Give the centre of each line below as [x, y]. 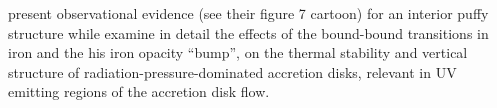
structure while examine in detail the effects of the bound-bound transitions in [248, 32]
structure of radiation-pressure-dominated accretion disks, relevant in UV [232, 71]
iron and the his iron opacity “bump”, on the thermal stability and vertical [238, 52]
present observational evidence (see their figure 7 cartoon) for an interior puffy [248, 13]
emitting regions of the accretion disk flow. [139, 91]
